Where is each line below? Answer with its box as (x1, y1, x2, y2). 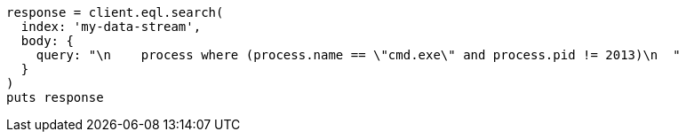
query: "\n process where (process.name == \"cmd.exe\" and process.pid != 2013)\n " (36, 48, 681, 62)
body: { (20, 34, 74, 48)
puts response (6, 90, 104, 104)
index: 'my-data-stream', (20, 19, 202, 34)
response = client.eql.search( (6, 5, 224, 19)
